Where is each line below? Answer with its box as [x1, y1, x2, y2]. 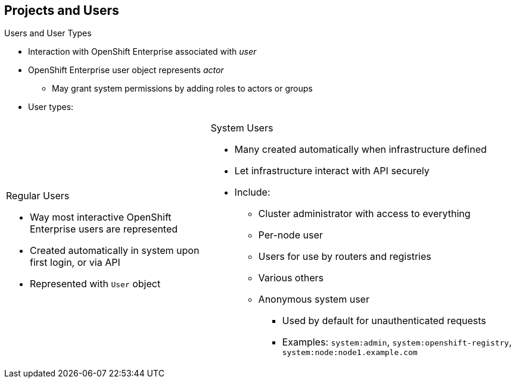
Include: [234, 186, 271, 199]
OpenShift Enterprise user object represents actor [28, 65, 224, 76]
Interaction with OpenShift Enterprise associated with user [28, 46, 257, 57]
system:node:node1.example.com [282, 348, 418, 357]
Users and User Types [4, 28, 92, 39]
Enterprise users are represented [30, 222, 178, 235]
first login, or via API [30, 256, 120, 268]
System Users [210, 122, 273, 134]
